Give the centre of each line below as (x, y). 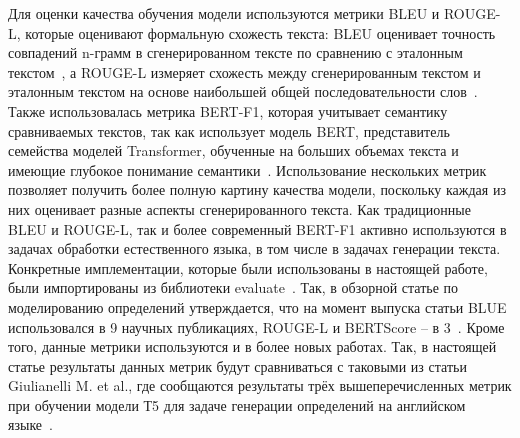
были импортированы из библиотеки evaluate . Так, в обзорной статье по (233, 287)
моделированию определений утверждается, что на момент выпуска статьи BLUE (257, 306)
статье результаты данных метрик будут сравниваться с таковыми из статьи (237, 365)
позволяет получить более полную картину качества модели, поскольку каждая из (257, 189)
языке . (30, 424)
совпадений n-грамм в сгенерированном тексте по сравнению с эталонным (235, 52)
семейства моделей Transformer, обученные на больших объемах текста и (233, 150)
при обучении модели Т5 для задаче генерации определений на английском (237, 404)
